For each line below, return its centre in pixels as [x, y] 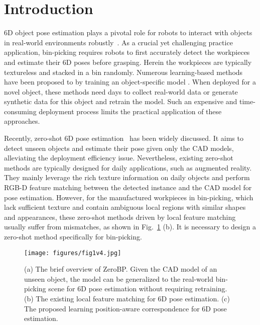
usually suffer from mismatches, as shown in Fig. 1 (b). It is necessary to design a [130, 227]
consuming [20, 111]
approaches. [22, 121]
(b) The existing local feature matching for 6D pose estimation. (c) [127, 299]
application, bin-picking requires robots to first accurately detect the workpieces [127, 52]
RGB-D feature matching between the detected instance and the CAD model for [128, 187]
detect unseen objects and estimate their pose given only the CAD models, [119, 148]
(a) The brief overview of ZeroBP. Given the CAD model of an [121, 269]
